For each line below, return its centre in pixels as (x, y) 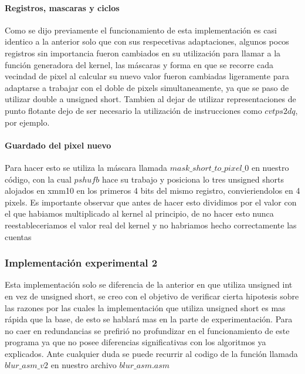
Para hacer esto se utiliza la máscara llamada (86, 167)
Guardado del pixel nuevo (58, 145)
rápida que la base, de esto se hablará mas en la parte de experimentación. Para (149, 319)
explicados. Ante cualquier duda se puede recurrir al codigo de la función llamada (151, 353)
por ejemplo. (27, 122)
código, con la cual (38, 179)
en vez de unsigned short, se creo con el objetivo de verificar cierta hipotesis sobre (152, 296)
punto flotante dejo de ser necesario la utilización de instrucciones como (133, 110)
